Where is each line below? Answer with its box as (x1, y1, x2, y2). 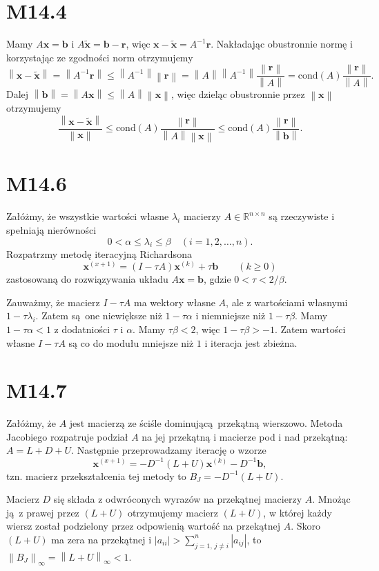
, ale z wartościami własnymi (226, 294, 348, 309)
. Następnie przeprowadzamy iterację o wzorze (71, 443, 266, 457)
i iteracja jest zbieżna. (204, 335, 298, 350)
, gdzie (204, 272, 231, 286)
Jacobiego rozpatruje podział (6, 429, 128, 443)
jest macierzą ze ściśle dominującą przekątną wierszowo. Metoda (69, 416, 343, 430)
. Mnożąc (312, 492, 351, 506)
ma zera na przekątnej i (51, 532, 152, 546)
